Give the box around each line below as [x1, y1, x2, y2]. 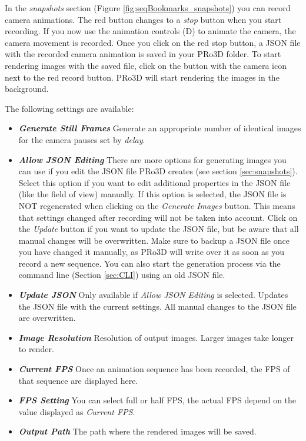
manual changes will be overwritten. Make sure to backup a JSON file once [18, 234, 290, 246]
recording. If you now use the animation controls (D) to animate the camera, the [5, 25, 296, 37]
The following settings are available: [5, 102, 134, 114]
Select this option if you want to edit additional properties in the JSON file [18, 176, 291, 188]
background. [5, 82, 49, 95]
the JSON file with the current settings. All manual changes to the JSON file [18, 300, 297, 312]
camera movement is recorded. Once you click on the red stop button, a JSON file [5, 36, 301, 48]
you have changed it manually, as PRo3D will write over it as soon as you [18, 246, 285, 258]
